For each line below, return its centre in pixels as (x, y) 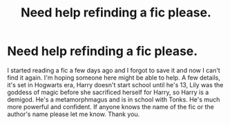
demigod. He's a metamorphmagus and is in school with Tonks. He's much (114, 99)
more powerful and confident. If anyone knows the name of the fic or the (111, 106)
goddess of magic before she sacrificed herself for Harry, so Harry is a (108, 92)
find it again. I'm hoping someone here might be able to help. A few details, (114, 78)
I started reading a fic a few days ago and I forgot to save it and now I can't (114, 70)
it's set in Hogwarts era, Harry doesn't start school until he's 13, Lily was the (115, 84)
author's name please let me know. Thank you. (74, 114)
